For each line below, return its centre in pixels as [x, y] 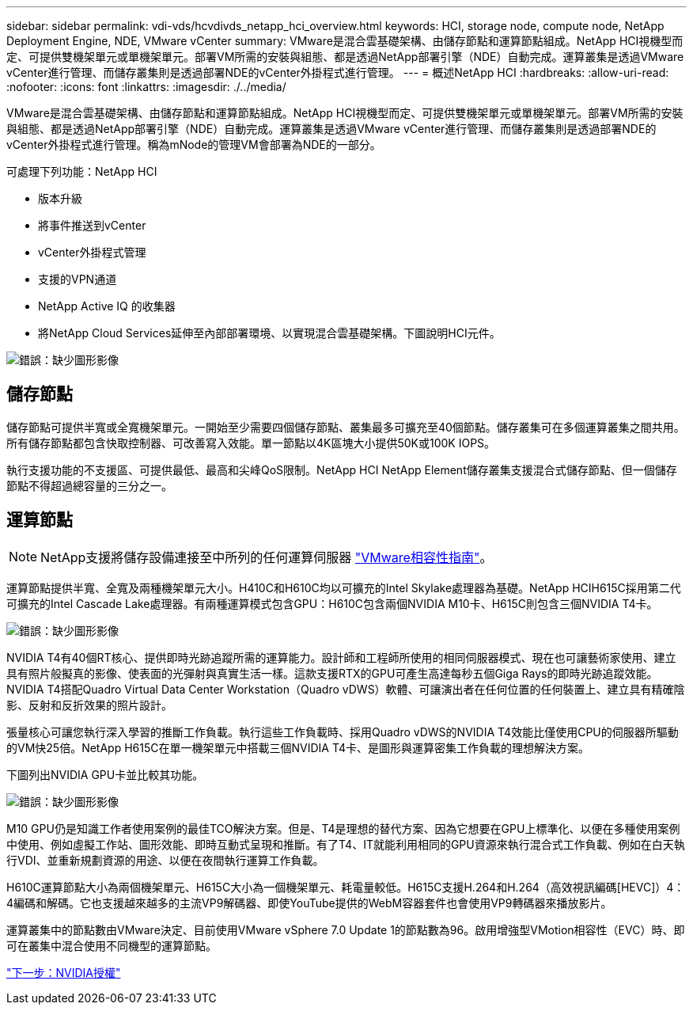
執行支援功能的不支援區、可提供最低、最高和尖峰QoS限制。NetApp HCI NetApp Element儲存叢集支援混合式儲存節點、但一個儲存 [342, 469]
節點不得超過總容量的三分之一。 [89, 485]
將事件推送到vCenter [92, 225]
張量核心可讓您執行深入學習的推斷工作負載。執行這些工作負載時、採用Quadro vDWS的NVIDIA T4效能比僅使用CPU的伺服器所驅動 [343, 732]
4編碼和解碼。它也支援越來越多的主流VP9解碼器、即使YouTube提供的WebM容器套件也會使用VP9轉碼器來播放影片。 [309, 903]
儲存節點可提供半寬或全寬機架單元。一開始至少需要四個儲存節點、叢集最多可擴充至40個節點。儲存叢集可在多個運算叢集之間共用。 [346, 427]
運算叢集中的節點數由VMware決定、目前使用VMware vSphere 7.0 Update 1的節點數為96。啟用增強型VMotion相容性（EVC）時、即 [346, 929]
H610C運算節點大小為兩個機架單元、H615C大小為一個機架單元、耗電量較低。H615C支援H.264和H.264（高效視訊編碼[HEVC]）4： [346, 887]
